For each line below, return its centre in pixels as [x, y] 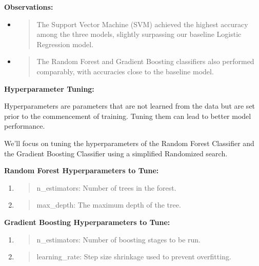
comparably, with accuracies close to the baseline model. [125, 71]
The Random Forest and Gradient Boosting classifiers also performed [145, 61]
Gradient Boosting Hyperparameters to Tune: [87, 222]
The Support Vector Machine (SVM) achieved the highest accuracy [142, 24]
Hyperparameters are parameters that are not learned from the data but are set [130, 106]
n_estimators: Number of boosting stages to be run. [118, 239]
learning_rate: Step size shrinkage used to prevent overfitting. [134, 257]
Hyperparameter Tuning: [49, 88]
